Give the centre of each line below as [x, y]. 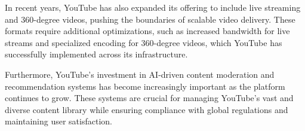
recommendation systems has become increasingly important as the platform [145, 86]
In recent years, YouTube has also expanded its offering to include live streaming [153, 7]
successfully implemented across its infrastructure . [96, 54]
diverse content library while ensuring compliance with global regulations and [147, 109]
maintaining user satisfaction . [58, 121]
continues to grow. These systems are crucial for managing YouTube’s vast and [149, 98]
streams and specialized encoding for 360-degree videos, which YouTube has [144, 42]
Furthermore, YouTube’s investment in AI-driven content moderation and [140, 74]
